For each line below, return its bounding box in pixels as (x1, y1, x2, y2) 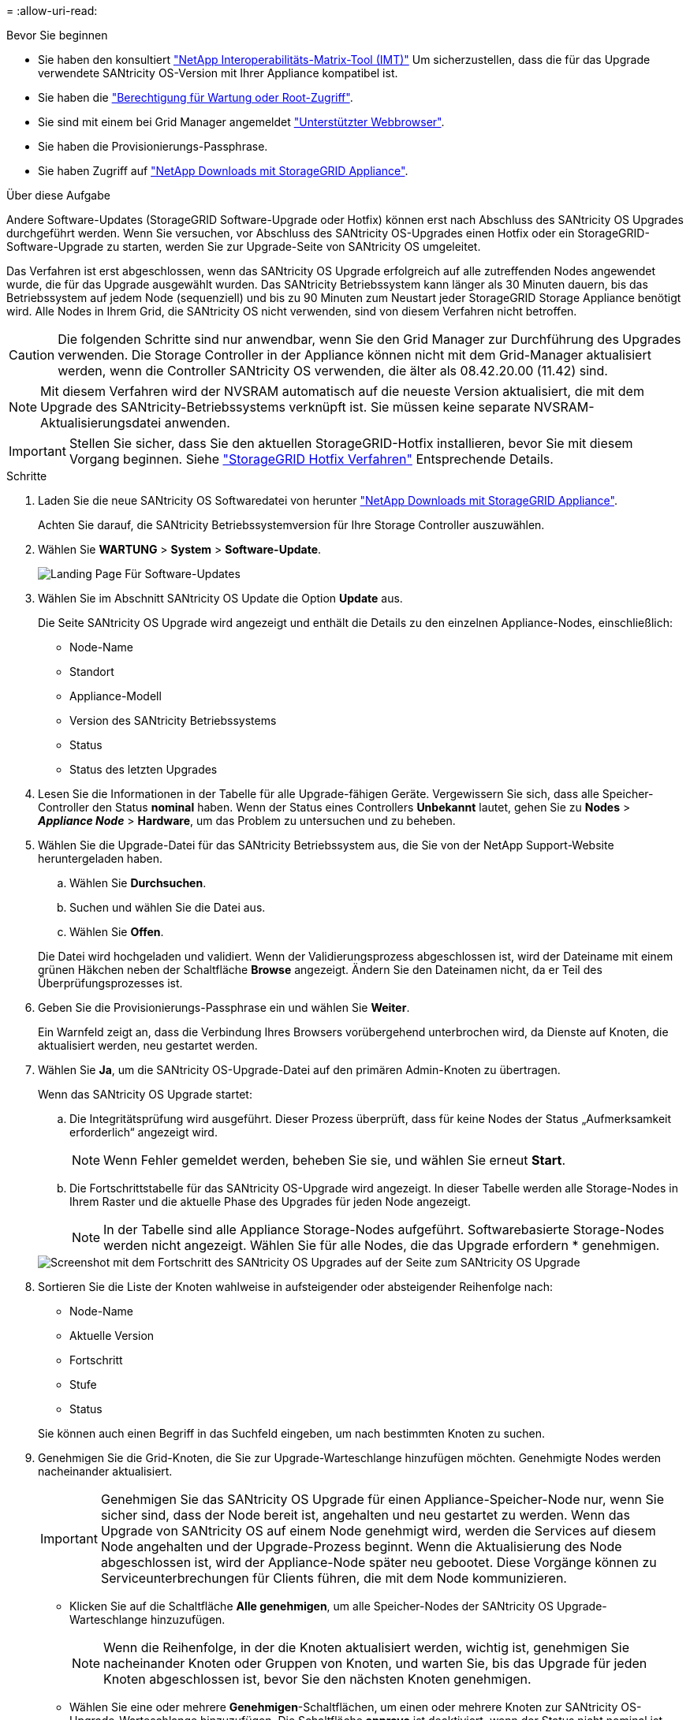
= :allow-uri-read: (6, 4, 98, 17)
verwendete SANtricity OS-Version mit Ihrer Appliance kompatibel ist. (38, 66, 398, 80)
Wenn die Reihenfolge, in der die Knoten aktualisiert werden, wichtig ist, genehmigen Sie (103, 1640, 629, 1655)
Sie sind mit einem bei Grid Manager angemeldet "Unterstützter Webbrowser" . (38, 115, 445, 129)
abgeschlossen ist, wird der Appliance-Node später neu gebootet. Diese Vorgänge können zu (100, 1554, 657, 1570)
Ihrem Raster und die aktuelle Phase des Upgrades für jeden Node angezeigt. (69, 1195, 472, 1208)
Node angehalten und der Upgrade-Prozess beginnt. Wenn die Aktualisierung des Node (100, 1539, 622, 1554)
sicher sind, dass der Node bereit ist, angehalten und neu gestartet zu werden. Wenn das (100, 1507, 631, 1523)
